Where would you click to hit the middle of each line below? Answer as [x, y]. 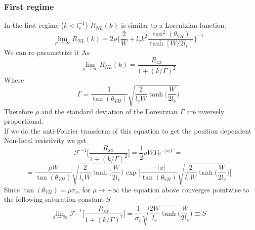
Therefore [19, 111]
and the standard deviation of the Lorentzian [109, 111]
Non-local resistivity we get [45, 140]
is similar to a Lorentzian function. [174, 25]
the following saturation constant [54, 199]
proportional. [24, 121]
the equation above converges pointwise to [186, 189]
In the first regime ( [34, 25]
